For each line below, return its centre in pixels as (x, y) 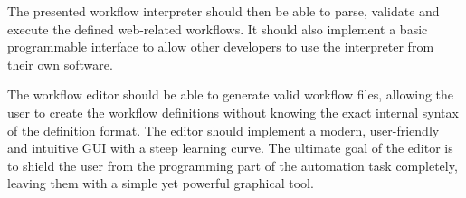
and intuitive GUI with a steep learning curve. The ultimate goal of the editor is (230, 148)
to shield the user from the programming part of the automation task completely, (233, 165)
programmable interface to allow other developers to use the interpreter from (221, 47)
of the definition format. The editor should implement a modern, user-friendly (223, 130)
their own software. (60, 64)
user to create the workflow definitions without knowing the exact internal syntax (233, 112)
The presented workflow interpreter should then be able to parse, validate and (223, 11)
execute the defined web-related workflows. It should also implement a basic (218, 28)
